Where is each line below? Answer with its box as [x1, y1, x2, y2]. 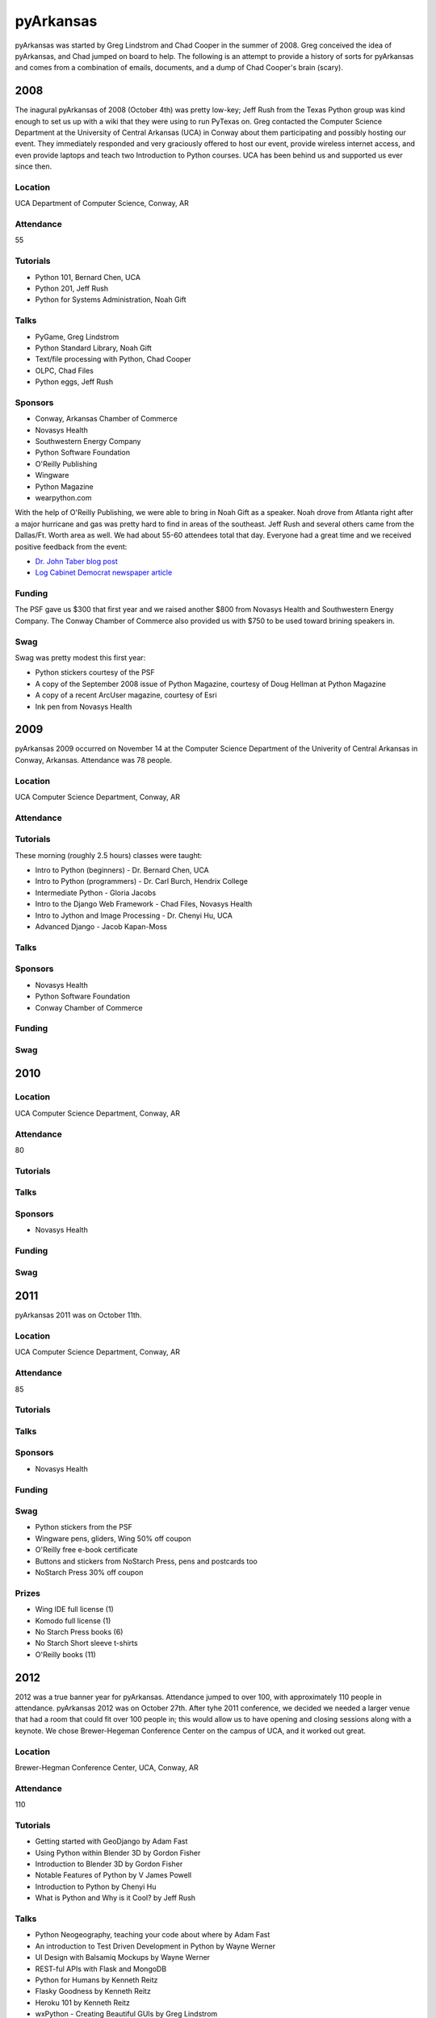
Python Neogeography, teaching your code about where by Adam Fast [35, 1930, 270, 1940]
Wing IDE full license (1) [35, 1605, 114, 1614]
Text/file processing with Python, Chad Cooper [35, 354, 191, 364]
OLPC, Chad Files [35, 366, 94, 375]
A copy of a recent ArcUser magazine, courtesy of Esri [35, 690, 217, 700]
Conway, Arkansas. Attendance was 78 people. [15, 755, 173, 764]
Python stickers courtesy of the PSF [35, 668, 155, 677]
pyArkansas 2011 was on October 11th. [15, 1310, 142, 1320]
